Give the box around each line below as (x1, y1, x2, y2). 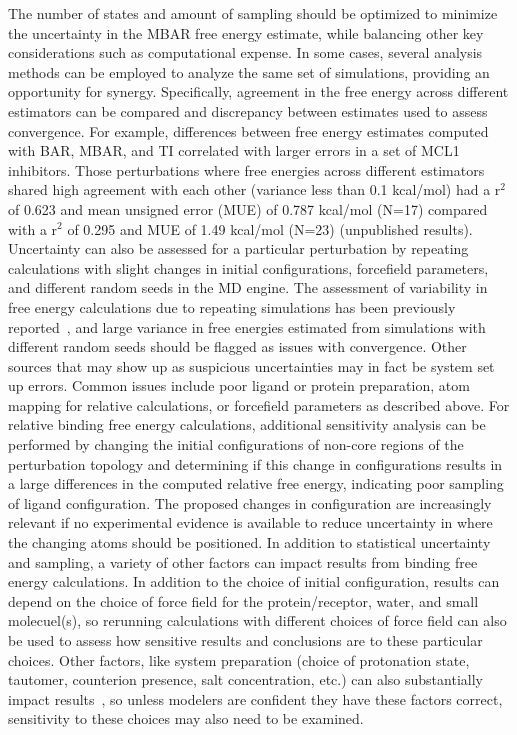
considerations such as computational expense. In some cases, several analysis (8, 42, 483, 63)
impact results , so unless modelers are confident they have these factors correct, (8, 688, 503, 709)
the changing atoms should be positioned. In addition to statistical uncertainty (8, 532, 491, 553)
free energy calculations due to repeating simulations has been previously (8, 296, 456, 317)
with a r (8, 218, 58, 239)
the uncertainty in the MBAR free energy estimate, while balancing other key (8, 22, 484, 43)
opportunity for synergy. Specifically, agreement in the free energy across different (8, 81, 509, 102)
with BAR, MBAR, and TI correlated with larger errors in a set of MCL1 (8, 140, 460, 161)
